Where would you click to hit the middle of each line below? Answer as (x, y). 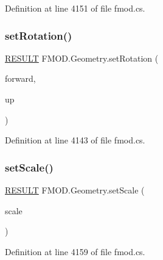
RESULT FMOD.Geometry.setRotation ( (82, 58)
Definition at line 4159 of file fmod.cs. (75, 251)
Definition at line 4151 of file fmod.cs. (75, 8)
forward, (20, 78)
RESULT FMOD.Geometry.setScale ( (75, 190)
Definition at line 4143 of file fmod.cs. (75, 140)
